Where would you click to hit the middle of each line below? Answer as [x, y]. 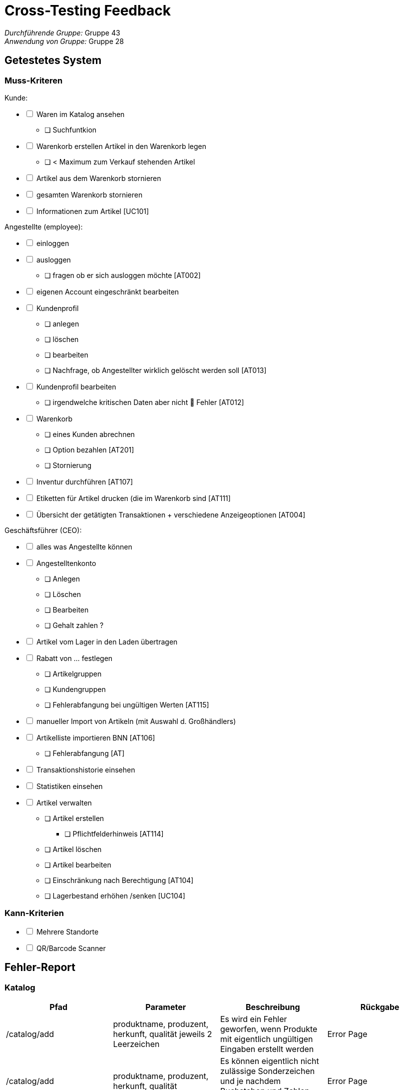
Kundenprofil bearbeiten [76, 386]
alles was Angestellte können [84, 546]
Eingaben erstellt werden [267, 1049]
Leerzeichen [136, 1044]
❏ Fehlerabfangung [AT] [85, 753]
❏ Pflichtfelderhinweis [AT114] [114, 833]
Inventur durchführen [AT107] [85, 481]
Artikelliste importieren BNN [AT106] [96, 737]
